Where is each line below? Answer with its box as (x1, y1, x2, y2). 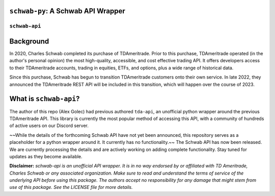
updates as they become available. (9, 153, 82, 159)
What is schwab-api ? (9, 94, 80, 103)
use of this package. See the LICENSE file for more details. (9, 184, 133, 190)
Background (9, 37, 49, 45)
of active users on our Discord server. (9, 122, 89, 129)
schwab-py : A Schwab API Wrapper (9, 7, 126, 15)
